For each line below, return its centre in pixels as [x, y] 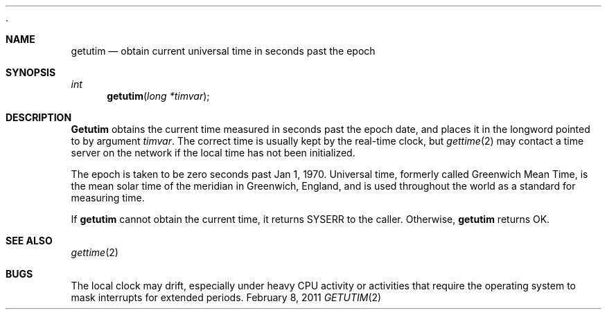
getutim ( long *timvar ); [158, 96]
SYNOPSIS [31, 72]
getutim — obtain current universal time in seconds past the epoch [223, 51]
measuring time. [108, 198]
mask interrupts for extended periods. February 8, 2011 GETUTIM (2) [226, 297]
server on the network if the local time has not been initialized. [213, 153]
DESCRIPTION [39, 117]
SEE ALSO [29, 241]
